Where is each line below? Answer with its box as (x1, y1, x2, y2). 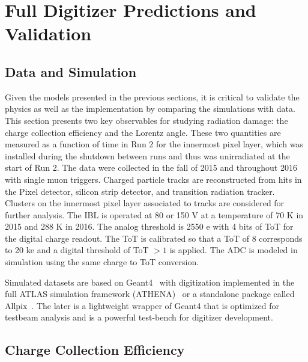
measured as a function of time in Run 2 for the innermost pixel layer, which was (5, 138, 303, 150)
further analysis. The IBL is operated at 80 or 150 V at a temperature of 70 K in (5, 208, 304, 221)
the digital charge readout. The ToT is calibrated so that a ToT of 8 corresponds (5, 232, 303, 244)
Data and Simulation (5, 62, 137, 81)
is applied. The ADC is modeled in (169, 244, 298, 256)
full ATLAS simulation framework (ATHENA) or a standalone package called (5, 287, 295, 300)
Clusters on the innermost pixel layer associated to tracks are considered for (5, 197, 285, 209)
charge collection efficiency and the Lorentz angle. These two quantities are (5, 126, 281, 138)
